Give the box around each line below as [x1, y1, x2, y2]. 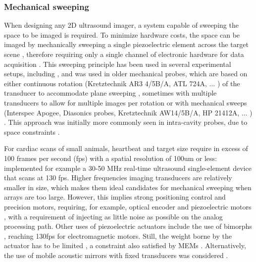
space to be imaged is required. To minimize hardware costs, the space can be [4, 29, 240, 40]
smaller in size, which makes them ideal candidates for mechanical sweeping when [4, 182, 252, 192]
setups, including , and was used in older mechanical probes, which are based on [4, 68, 248, 79]
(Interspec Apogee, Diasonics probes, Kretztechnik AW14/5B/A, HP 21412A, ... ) [4, 107, 253, 117]
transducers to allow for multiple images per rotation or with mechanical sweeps [4, 97, 247, 107]
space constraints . [4, 126, 60, 137]
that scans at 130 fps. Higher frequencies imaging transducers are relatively [4, 172, 232, 183]
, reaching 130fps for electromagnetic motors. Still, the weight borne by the [4, 230, 232, 241]
